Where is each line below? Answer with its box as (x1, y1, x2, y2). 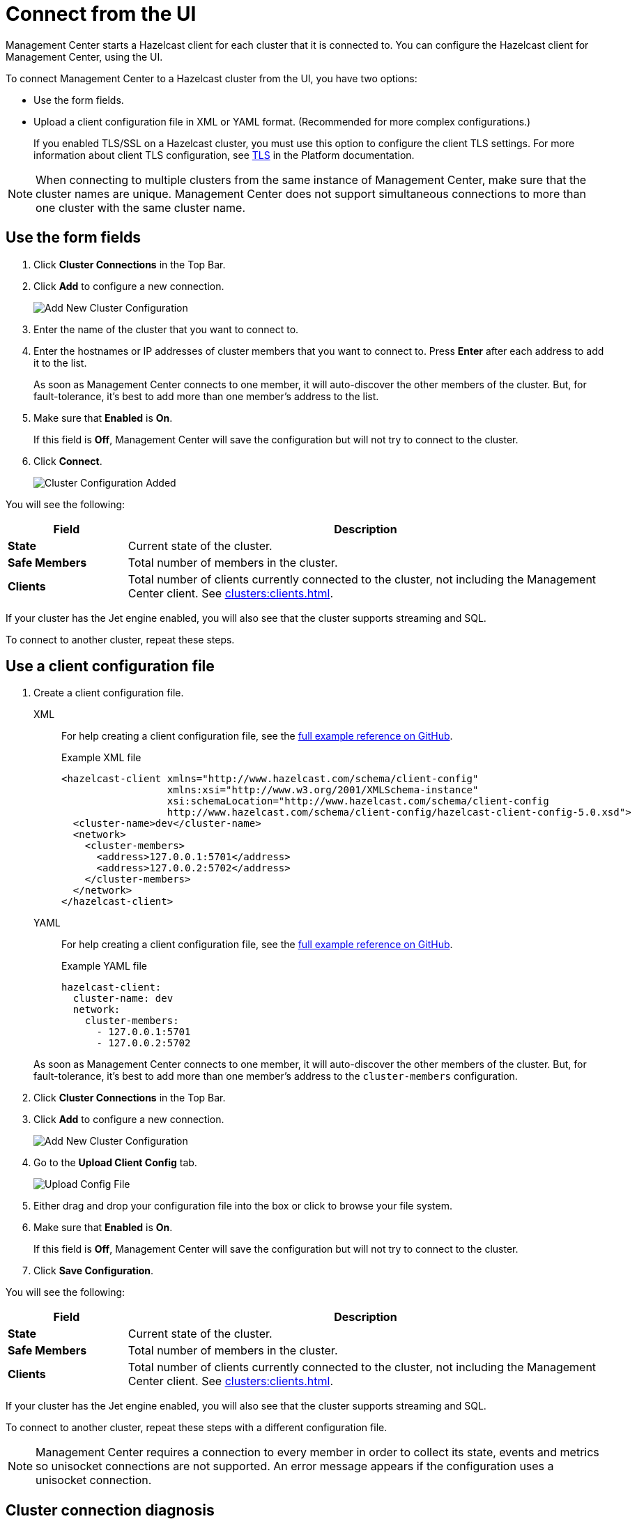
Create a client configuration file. (33, 687, 184, 699)
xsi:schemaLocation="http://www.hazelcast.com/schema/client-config (167, 795, 549, 807)
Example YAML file (61, 960, 147, 972)
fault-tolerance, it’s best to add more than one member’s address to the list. (33, 390, 379, 402)
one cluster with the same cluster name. (36, 200, 245, 215)
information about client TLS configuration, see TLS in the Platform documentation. (33, 148, 415, 161)
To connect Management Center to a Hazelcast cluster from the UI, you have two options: (6, 72, 417, 84)
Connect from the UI (6, 2, 197, 26)
